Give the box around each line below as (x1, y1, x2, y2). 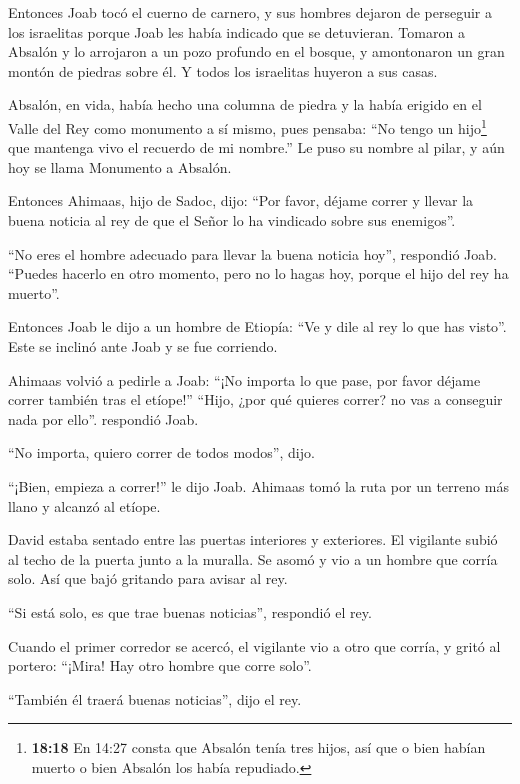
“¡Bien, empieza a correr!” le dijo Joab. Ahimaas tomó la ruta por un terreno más (8, 475, 509, 496)
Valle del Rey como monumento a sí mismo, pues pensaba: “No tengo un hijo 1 (8, 114, 487, 138)
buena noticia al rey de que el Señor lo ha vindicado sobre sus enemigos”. (8, 210, 456, 230)
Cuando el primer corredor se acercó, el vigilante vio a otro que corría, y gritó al (8, 635, 501, 656)
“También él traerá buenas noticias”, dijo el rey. (8, 688, 302, 709)
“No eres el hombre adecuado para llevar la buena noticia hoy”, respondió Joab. (8, 243, 497, 264)
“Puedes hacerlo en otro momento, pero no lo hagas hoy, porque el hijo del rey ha (8, 263, 509, 284)
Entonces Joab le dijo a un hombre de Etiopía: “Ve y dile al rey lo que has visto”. (8, 316, 507, 337)
